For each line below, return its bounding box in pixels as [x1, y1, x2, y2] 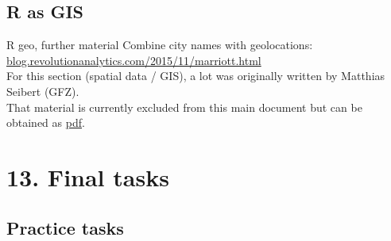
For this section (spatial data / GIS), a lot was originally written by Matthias [6, 67, 385, 84]
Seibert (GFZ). [6, 82, 79, 99]
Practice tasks [6, 215, 124, 239]
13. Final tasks [6, 160, 169, 193]
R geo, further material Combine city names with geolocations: [6, 36, 313, 53]
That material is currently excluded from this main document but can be [6, 98, 362, 115]
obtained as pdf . [6, 114, 85, 131]
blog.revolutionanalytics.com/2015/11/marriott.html [6, 52, 261, 68]
